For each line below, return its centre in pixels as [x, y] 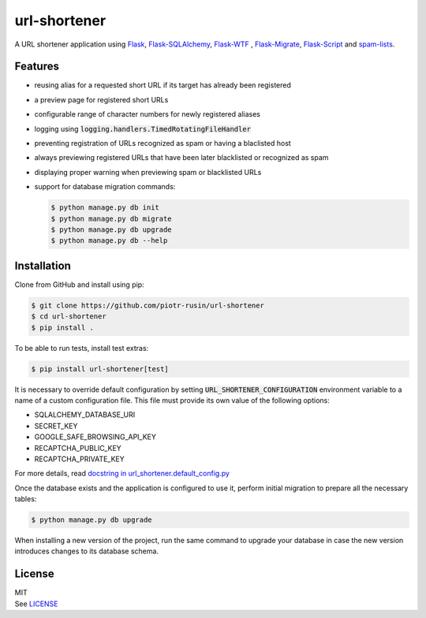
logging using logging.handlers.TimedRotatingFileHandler [143, 128]
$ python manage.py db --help [109, 241]
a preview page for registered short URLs [101, 99]
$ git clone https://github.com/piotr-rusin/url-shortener [148, 305]
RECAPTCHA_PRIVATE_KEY [80, 459]
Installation [43, 265]
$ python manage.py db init [105, 208]
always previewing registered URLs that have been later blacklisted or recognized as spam [181, 158]
